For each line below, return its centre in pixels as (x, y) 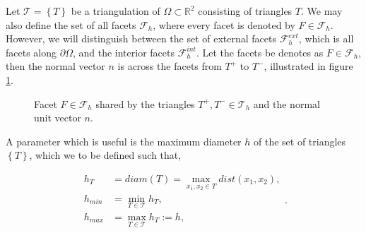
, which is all (326, 38)
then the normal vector (55, 66)
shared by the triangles (145, 103)
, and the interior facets (123, 52)
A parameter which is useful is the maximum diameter (124, 141)
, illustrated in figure (308, 66)
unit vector (58, 118)
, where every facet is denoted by (224, 24)
